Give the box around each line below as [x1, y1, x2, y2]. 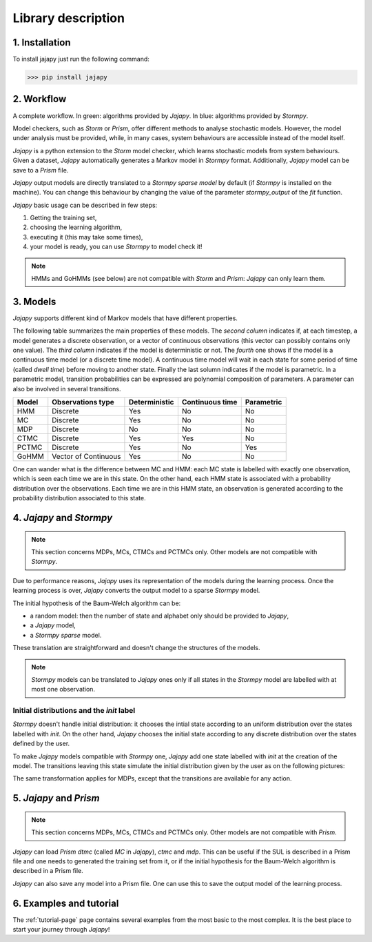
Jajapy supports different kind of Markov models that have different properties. [12, 314, 238, 322]
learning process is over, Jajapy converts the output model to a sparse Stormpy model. [12, 587, 260, 595]
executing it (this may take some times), [30, 233, 143, 241]
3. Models [12, 295, 56, 307]
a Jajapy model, [30, 621, 76, 629]
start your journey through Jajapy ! [12, 925, 110, 934]
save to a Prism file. [12, 166, 69, 174]
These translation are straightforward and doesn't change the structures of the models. [12, 644, 260, 652]
